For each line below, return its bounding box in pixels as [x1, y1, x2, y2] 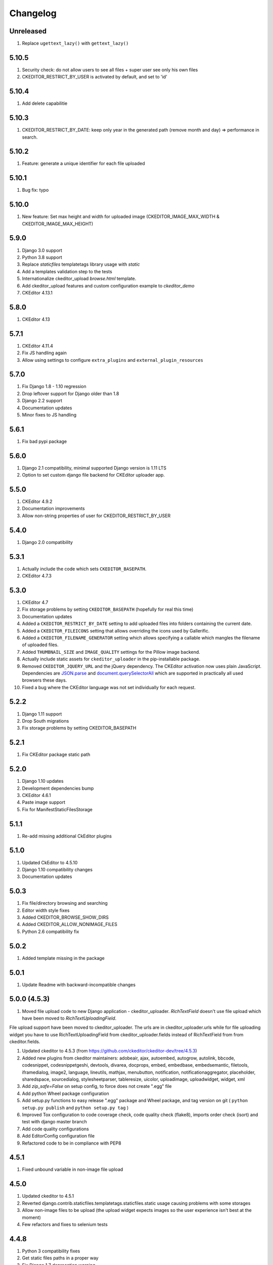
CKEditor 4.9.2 [22, 498, 53, 504]
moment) [22, 1214, 41, 1220]
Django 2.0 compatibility [22, 539, 73, 545]
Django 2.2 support [22, 398, 63, 404]
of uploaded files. [22, 642, 59, 648]
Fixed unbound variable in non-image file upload [22, 1166, 123, 1172]
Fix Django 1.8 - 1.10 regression [22, 384, 86, 390]
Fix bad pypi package [22, 438, 67, 444]
